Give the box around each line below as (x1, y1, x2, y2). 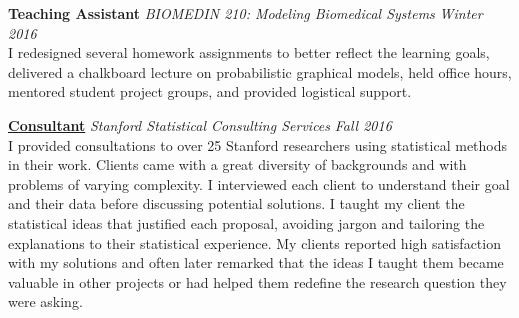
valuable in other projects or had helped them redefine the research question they (8, 271, 507, 292)
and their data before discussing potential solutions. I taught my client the (8, 193, 465, 214)
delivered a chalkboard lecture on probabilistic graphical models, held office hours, (8, 61, 512, 82)
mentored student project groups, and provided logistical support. (8, 81, 412, 102)
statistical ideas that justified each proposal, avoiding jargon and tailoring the (8, 212, 485, 233)
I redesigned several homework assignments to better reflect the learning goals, (8, 42, 490, 63)
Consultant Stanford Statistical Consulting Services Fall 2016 (8, 114, 392, 135)
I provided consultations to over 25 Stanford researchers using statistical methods (8, 134, 508, 155)
